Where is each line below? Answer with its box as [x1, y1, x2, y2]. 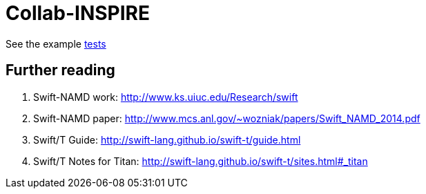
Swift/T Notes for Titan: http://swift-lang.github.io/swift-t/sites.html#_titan [33, 155, 368, 167]
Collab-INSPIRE [6, 1, 151, 25]
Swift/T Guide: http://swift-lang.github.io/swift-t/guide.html [33, 133, 301, 146]
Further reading [6, 61, 115, 79]
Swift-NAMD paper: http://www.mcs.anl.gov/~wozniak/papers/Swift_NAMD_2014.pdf [33, 112, 420, 124]
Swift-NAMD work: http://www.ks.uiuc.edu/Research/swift [33, 90, 298, 103]
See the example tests [6, 37, 106, 50]
